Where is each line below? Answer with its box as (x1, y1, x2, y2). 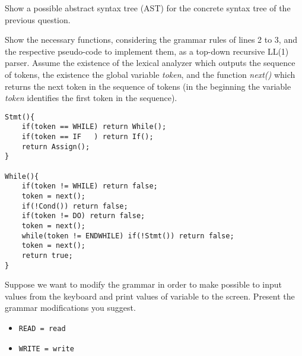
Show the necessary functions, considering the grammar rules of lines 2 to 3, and (5, 33, 297, 46)
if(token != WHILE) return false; (21, 182, 158, 191)
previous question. (5, 13, 71, 26)
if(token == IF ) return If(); (21, 133, 154, 141)
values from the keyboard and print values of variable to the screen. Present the (5, 289, 295, 302)
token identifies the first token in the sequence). (5, 92, 177, 104)
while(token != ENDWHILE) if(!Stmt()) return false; (21, 231, 234, 240)
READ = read (18, 325, 66, 333)
